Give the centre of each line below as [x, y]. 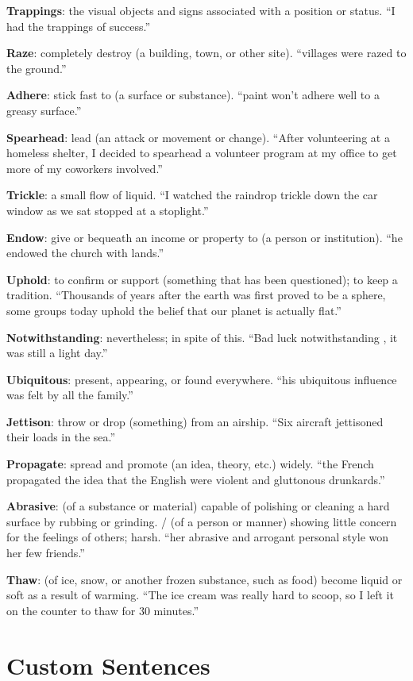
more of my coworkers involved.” [85, 168]
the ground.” [37, 68]
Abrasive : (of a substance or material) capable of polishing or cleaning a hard [198, 506]
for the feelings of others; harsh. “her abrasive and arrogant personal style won [198, 537]
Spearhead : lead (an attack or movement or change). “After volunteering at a [198, 137]
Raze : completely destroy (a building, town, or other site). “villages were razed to [206, 53]
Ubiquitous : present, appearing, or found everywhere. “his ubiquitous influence [202, 379]
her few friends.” [46, 553]
